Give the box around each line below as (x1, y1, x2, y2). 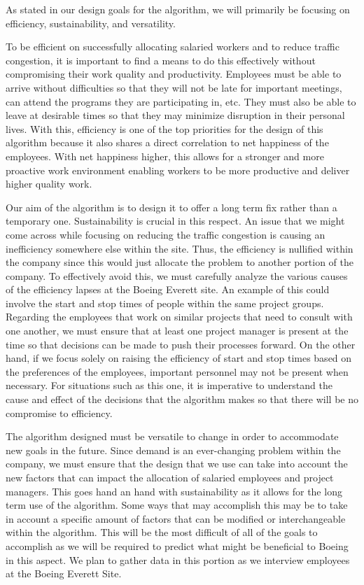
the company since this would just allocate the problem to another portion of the (6, 255, 353, 269)
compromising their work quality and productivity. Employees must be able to (6, 66, 342, 81)
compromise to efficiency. (6, 405, 113, 420)
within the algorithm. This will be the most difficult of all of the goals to (6, 525, 318, 540)
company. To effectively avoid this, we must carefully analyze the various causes (6, 268, 348, 283)
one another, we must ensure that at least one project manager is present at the (6, 323, 349, 338)
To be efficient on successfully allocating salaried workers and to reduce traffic (6, 39, 339, 54)
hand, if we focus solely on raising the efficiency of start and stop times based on (6, 351, 352, 365)
